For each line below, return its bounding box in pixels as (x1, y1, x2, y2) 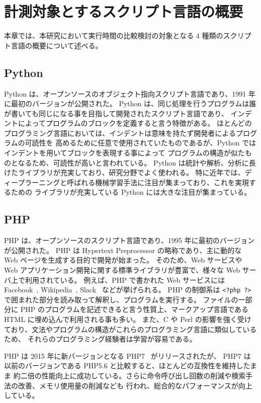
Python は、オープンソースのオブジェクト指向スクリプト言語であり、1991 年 (4, 88, 256, 99)
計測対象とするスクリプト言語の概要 (4, 1, 243, 22)
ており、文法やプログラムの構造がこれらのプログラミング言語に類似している (4, 324, 257, 334)
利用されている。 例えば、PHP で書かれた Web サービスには (25, 274, 225, 285)
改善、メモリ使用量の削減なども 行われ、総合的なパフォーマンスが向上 (18, 380, 252, 390)
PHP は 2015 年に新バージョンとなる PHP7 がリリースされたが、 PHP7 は (4, 350, 251, 361)
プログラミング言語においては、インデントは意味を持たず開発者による (4, 127, 236, 138)
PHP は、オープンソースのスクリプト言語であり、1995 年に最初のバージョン (4, 235, 255, 246)
